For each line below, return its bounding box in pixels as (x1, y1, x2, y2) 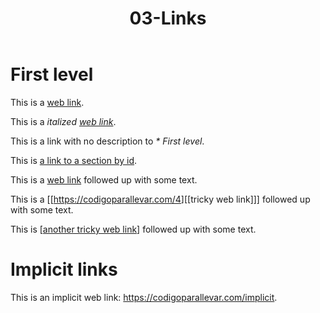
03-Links (129, 7, 207, 30)
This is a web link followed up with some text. (10, 173, 198, 186)
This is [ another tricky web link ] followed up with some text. (10, 223, 257, 235)
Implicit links (10, 258, 118, 281)
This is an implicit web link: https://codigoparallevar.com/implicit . (10, 291, 278, 303)
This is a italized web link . (10, 115, 117, 127)
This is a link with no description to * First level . (10, 135, 205, 147)
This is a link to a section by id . (10, 154, 138, 166)
